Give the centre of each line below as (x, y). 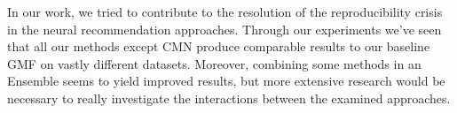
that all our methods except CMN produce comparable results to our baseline (219, 46)
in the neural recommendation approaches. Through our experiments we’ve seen (225, 29)
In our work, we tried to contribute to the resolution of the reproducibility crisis (225, 11)
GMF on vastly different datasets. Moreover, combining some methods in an (214, 63)
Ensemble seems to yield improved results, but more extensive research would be (226, 81)
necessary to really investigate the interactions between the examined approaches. (229, 98)
